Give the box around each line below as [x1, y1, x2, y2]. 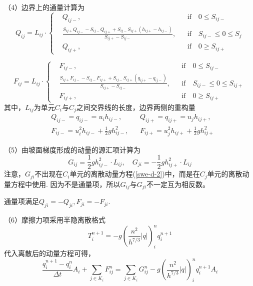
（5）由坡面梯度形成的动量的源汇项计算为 [4, 144, 140, 154]
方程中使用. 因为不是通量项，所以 [10, 178, 120, 189]
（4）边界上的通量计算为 [4, 2, 84, 12]
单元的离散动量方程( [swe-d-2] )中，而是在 [69, 168, 200, 179]
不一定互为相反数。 [146, 178, 210, 189]
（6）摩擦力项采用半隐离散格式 [4, 214, 105, 225]
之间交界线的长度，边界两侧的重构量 [76, 101, 195, 112]
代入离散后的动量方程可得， [4, 247, 95, 258]
